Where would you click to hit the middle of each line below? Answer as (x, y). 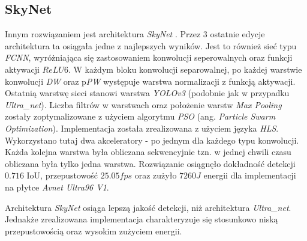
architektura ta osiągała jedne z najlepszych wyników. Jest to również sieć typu (151, 45)
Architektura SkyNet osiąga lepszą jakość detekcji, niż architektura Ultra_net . (148, 207)
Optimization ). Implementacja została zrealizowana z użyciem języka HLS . (142, 128)
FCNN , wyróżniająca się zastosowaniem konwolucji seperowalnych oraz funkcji (149, 57)
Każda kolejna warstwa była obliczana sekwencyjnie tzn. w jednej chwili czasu (148, 152)
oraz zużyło (156, 175)
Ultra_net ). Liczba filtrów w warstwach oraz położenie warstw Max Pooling (143, 104)
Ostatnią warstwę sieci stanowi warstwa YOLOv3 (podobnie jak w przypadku (147, 93)
